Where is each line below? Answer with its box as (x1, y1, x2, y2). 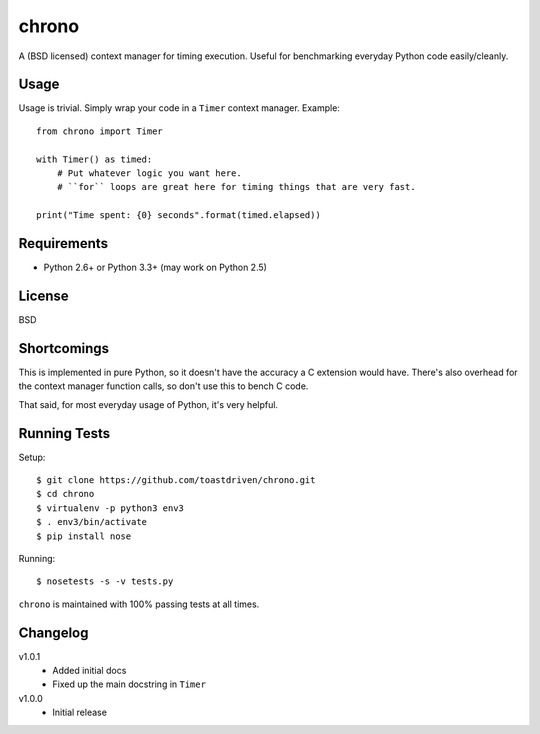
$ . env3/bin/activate (36, 516, 148, 528)
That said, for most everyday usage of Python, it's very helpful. (18, 398, 279, 410)
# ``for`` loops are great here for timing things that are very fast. (56, 181, 416, 193)
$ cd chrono (36, 488, 95, 500)
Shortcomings (18, 340, 110, 357)
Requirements (18, 235, 109, 252)
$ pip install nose (36, 530, 132, 542)
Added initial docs (52, 665, 127, 677)
